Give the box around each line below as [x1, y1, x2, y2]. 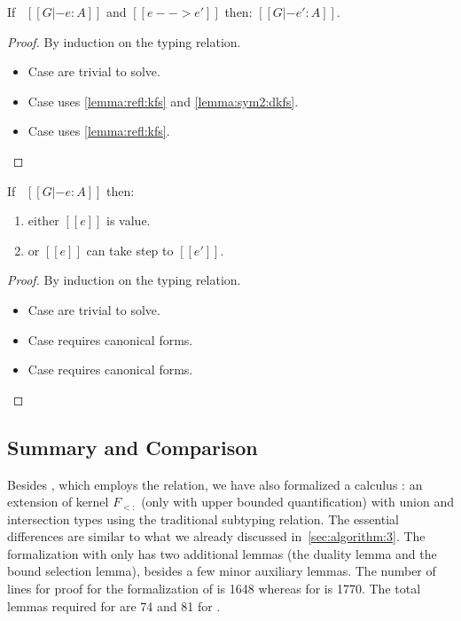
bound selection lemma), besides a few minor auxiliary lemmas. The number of [7, 562, 436, 580]
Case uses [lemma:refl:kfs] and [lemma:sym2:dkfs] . [27, 91, 299, 110]
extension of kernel [7, 492, 109, 511]
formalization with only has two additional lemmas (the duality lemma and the [7, 544, 437, 562]
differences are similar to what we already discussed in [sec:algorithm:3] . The [7, 527, 426, 546]
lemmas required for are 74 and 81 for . [7, 596, 221, 615]
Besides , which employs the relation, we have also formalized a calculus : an [7, 475, 423, 493]
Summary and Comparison [7, 433, 258, 460]
